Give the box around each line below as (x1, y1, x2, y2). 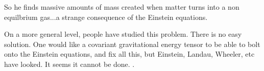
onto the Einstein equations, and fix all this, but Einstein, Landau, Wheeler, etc (4, 49, 255, 59)
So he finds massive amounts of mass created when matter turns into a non (4, 2, 239, 12)
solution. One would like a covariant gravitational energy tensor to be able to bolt (4, 38, 260, 49)
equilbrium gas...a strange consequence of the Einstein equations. (4, 11, 208, 22)
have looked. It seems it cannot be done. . (4, 58, 135, 69)
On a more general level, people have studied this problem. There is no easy (4, 29, 242, 39)
